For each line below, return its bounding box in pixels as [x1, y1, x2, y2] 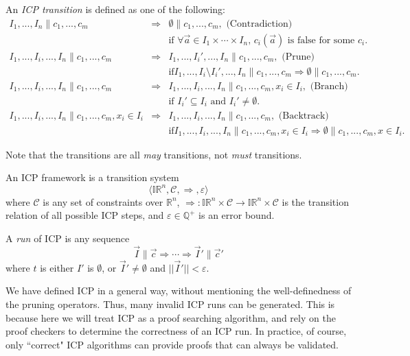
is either [40, 260, 74, 274]
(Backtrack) [278, 110, 329, 121]
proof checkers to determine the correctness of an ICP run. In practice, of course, [5, 324, 347, 338]
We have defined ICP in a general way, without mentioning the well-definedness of [5, 283, 352, 298]
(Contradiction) [226, 19, 293, 29]
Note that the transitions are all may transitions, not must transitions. [5, 147, 302, 161]
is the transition [282, 194, 349, 209]
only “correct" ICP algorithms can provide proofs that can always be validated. [5, 337, 339, 351]
